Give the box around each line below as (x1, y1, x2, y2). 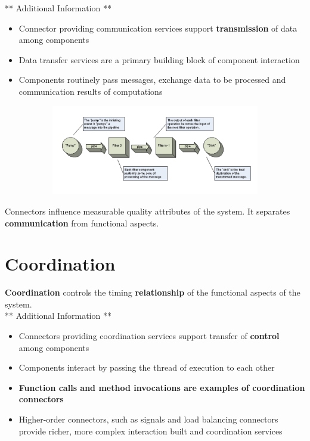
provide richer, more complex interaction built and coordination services (18, 424, 283, 437)
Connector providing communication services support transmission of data (18, 21, 297, 34)
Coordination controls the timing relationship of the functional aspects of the (5, 286, 300, 299)
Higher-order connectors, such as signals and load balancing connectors (18, 413, 278, 426)
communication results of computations (18, 85, 163, 97)
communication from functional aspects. (5, 216, 159, 229)
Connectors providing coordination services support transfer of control (18, 330, 280, 342)
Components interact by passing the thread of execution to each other (18, 361, 275, 374)
